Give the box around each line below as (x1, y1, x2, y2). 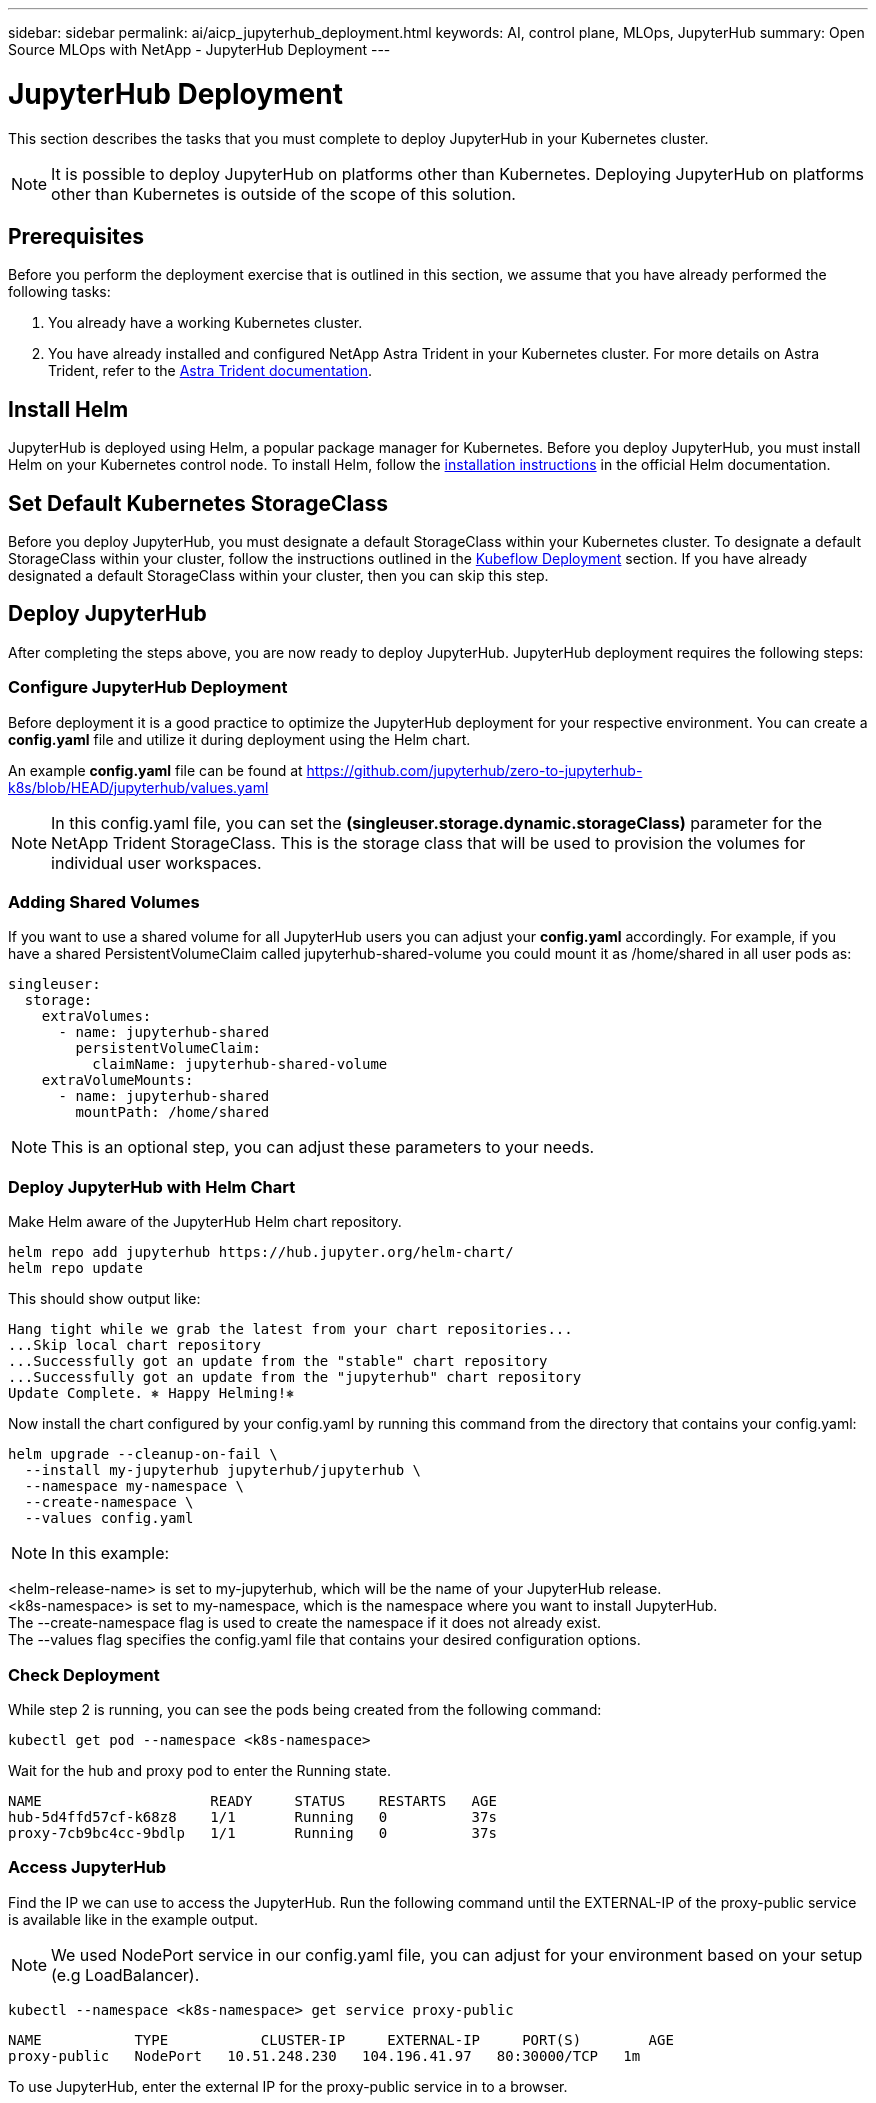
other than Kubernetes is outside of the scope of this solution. (51, 183, 516, 204)
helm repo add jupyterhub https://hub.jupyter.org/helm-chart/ (8, 1244, 514, 1261)
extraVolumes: (41, 1008, 152, 1025)
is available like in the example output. (8, 1910, 258, 1928)
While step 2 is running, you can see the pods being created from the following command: (8, 1700, 602, 1718)
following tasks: (8, 283, 111, 301)
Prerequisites (8, 223, 144, 249)
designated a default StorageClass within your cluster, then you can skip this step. (8, 567, 549, 585)
